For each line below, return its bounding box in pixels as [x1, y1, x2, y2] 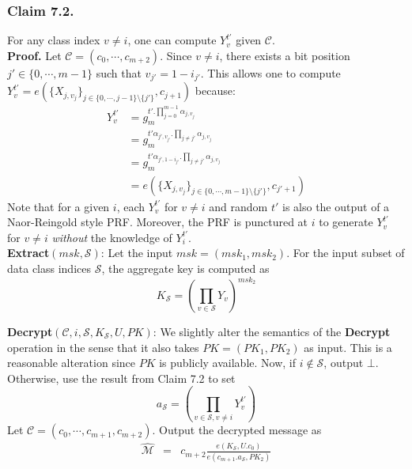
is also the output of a [282, 198, 390, 214]
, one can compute [127, 32, 217, 48]
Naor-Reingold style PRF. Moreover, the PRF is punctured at [7, 214, 308, 230]
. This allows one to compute [200, 64, 341, 81]
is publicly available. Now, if [159, 354, 296, 371]
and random [209, 198, 268, 214]
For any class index [7, 32, 100, 48]
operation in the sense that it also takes [7, 339, 199, 355]
